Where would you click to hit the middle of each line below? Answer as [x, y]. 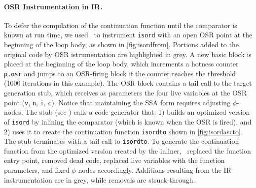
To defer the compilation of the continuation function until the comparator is [121, 25]
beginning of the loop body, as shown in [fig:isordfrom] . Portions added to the [121, 45]
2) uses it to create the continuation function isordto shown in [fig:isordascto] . [123, 131]
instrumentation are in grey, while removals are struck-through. [100, 179]
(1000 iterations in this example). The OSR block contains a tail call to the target [128, 83]
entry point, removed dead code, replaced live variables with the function [114, 160]
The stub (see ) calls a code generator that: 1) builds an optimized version [138, 112]
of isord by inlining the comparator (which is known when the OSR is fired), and [128, 121]
